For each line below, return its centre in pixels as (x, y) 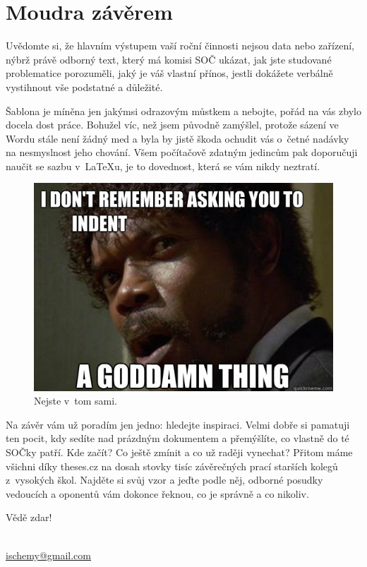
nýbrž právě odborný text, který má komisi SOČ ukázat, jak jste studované (169, 59)
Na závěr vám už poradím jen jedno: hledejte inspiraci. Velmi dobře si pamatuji (178, 424)
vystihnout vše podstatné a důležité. (84, 86)
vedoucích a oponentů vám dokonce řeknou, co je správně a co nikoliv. (157, 493)
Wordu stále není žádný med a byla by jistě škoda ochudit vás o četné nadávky (178, 138)
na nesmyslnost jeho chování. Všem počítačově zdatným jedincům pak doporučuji (182, 152)
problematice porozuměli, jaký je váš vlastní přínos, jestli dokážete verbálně (169, 73)
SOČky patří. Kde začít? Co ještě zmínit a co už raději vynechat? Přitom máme (179, 452)
